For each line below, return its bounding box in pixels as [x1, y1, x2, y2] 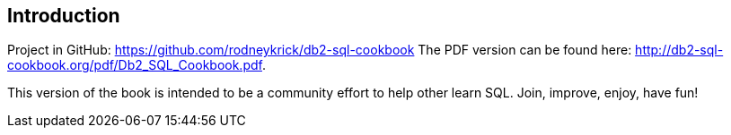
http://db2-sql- [635, 42, 724, 58]
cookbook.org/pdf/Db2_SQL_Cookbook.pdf [7, 57, 262, 73]
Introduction [7, 4, 120, 27]
